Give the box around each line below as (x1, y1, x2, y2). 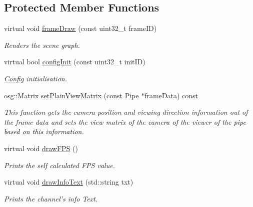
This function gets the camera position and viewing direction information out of (4, 107, 248, 117)
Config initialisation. (4, 73, 67, 83)
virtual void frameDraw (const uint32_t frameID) (4, 23, 157, 33)
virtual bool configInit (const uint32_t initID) (4, 56, 145, 67)
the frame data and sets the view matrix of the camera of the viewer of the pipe (4, 116, 246, 127)
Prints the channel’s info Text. (4, 193, 98, 204)
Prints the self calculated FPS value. (4, 160, 115, 170)
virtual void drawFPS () (4, 143, 78, 153)
